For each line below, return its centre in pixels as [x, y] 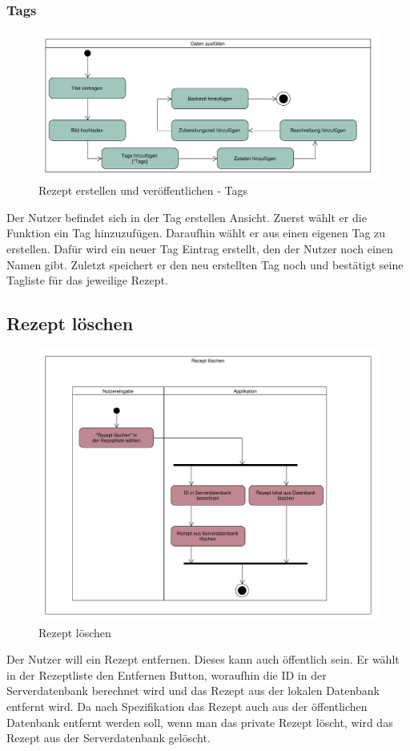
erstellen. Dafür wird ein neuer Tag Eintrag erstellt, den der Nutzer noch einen [200, 249]
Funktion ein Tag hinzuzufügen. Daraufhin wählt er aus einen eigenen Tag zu [196, 233]
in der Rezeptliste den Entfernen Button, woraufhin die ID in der [167, 674]
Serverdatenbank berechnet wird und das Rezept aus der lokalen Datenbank [193, 690]
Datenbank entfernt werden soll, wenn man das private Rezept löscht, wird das [200, 722]
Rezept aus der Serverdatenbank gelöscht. [109, 738]
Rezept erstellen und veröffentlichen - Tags [143, 190]
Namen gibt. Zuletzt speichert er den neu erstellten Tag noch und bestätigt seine [205, 264]
